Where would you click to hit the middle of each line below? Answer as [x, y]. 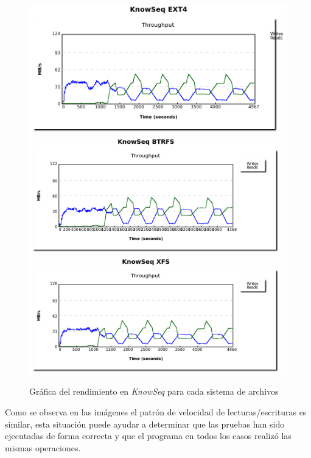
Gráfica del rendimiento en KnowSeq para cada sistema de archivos [154, 391]
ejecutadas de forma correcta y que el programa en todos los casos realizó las [148, 436]
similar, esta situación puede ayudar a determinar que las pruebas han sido [145, 424]
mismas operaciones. [43, 447]
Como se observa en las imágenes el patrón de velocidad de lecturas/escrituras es [156, 411]
